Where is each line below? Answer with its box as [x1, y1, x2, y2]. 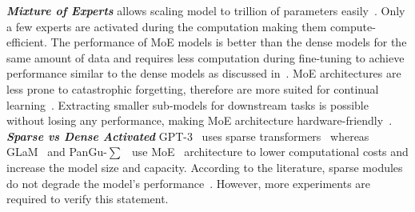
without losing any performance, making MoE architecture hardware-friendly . [6, 112, 393, 129]
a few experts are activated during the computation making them [6, 18, 327, 34]
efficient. [6, 34, 47, 50]
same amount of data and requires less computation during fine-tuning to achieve [6, 49, 405, 66]
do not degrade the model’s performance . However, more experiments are [6, 174, 371, 191]
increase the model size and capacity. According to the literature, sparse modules [6, 158, 403, 175]
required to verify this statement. [6, 190, 169, 207]
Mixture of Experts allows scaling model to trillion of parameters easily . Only [6, 2, 405, 18]
